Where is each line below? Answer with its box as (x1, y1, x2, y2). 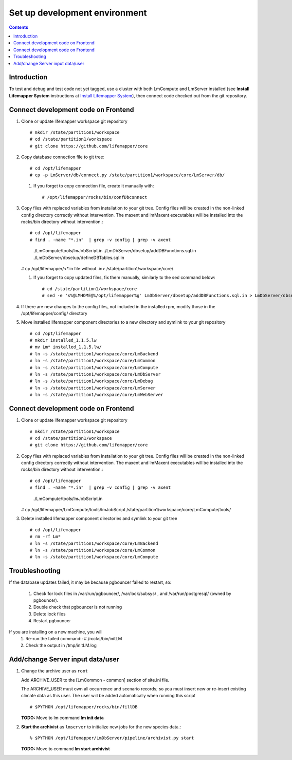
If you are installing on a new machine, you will (9, 629, 103, 635)
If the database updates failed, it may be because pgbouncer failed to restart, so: (9, 579, 172, 585)
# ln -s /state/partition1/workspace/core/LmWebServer (30, 392, 164, 398)
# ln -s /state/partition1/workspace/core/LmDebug (30, 378, 153, 384)
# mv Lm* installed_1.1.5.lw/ (30, 344, 102, 350)
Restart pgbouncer (33, 618, 71, 624)
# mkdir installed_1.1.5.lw (30, 337, 97, 343)
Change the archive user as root (21, 668, 88, 674)
